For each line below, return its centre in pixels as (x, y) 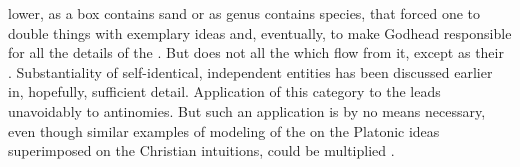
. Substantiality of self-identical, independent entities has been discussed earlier (250, 71)
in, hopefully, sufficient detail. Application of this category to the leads (224, 91)
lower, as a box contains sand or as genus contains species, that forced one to (244, 13)
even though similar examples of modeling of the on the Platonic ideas (224, 130)
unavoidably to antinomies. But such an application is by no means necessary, (247, 110)
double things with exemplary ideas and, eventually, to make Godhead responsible (260, 32)
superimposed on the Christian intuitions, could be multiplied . (201, 150)
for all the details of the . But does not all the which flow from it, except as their (256, 52)
